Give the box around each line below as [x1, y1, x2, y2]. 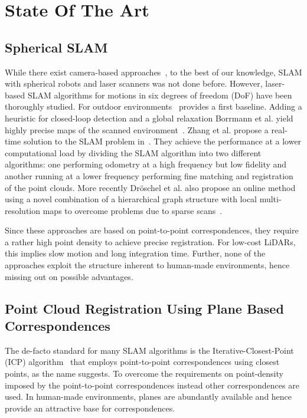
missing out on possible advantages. [5, 270, 133, 282]
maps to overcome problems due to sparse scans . [43, 204, 223, 216]
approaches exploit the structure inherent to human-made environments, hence [5, 259, 290, 271]
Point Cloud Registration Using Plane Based [5, 299, 284, 317]
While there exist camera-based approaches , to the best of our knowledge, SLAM [5, 65, 302, 78]
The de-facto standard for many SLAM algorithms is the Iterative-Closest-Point [5, 344, 294, 356]
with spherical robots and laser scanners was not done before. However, [5, 77, 263, 90]
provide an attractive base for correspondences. [5, 401, 175, 414]
